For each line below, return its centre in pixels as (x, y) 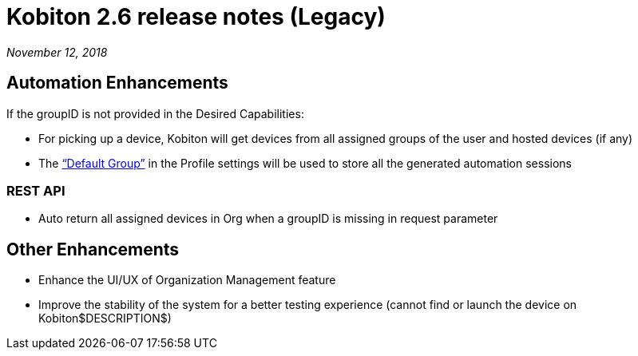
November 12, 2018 (57, 52)
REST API (36, 190)
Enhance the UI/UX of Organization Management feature (187, 280)
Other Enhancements (93, 249)
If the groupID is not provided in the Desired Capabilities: (155, 113)
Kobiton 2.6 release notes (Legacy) (196, 17)
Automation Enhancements (117, 83)
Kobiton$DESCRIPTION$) (105, 318)
